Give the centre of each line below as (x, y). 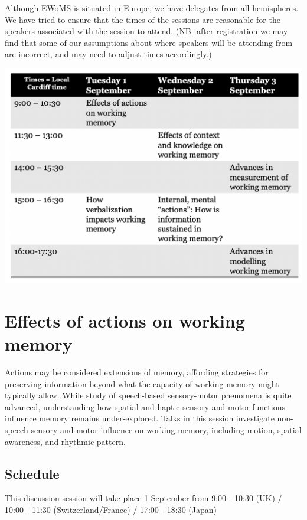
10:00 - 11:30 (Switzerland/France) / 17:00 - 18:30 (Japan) (111, 510)
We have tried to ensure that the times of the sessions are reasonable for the (143, 19)
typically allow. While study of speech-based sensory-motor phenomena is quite (148, 395)
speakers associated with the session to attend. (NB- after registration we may (146, 31)
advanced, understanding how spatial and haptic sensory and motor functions (145, 406)
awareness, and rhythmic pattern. (65, 441)
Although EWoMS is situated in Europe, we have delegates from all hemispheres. (152, 8)
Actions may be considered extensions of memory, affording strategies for (137, 372)
